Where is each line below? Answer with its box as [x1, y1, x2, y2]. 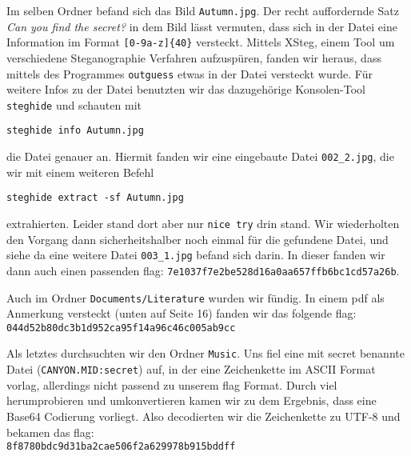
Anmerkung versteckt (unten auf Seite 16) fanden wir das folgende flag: [6, 305, 357, 322]
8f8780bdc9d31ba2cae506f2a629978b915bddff [6, 441, 236, 453]
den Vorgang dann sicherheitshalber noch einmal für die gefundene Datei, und [6, 230, 389, 247]
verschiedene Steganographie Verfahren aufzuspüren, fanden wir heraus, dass [6, 49, 381, 66]
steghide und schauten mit [6, 96, 142, 113]
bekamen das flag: [6, 423, 94, 440]
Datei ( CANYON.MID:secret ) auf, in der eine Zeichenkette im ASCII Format [6, 361, 376, 378]
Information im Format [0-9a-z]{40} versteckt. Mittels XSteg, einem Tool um [6, 34, 395, 50]
